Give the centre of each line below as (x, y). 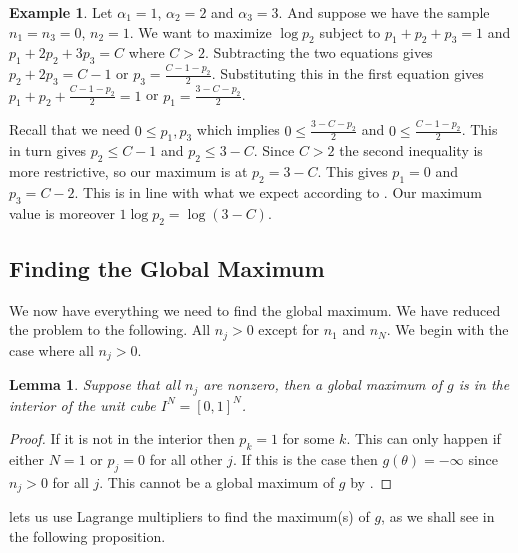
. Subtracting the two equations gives (318, 52)
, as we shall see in (438, 516)
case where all (51, 349)
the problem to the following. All (110, 329)
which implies (238, 129)
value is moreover (62, 212)
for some (308, 438)
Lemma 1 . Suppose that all (95, 384)
